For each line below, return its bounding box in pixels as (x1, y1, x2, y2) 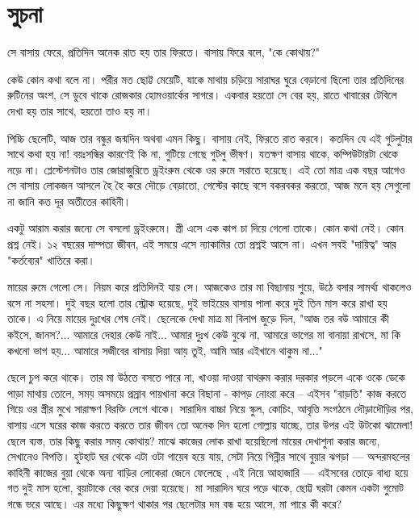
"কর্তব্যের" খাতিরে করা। (7, 251, 95, 268)
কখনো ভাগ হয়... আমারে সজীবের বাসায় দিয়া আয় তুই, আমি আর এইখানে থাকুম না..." (7, 341, 323, 358)
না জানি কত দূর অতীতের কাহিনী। (7, 192, 132, 209)
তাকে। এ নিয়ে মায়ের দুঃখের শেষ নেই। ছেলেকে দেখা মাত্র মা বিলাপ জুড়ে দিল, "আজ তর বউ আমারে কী (7, 310, 389, 327)
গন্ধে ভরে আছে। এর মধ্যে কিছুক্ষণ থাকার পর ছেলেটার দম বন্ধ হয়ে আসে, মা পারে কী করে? (7, 495, 342, 512)
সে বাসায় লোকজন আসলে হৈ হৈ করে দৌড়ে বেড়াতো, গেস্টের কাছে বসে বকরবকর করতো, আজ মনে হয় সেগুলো (7, 177, 411, 194)
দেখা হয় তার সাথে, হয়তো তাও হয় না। (7, 102, 153, 119)
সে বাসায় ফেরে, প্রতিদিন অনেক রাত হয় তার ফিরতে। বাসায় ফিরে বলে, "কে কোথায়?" (7, 44, 321, 61)
